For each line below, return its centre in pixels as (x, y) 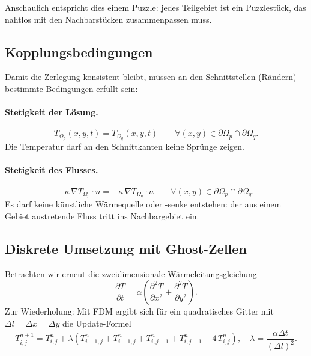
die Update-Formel (97, 323)
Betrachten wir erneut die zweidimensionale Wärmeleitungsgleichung (131, 273)
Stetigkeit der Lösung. (52, 112)
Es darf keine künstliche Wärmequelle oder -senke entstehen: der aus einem (143, 204)
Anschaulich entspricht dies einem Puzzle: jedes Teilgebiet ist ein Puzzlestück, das (155, 7)
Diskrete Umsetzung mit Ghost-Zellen (126, 249)
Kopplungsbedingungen (79, 51)
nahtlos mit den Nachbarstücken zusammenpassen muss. (108, 19)
